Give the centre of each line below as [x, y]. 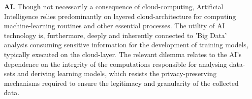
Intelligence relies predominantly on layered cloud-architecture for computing [120, 16]
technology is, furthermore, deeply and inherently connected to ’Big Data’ [115, 35]
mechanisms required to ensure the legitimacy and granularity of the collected [121, 83]
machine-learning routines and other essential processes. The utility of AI [114, 26]
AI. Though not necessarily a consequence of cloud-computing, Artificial [114, 6]
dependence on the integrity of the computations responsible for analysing [116, 64]
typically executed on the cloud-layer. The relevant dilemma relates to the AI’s [123, 54]
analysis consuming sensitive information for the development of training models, [126, 45]
